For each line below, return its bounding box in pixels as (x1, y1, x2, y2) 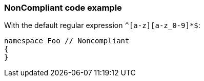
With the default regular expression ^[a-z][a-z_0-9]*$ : (4, 21, 200, 30)
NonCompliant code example (4, 3, 122, 13)
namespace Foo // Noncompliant (4, 37, 130, 45)
